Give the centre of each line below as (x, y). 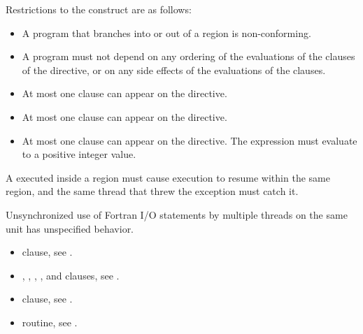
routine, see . (50, 322)
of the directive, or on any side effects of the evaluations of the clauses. (174, 70)
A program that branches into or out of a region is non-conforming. (166, 32)
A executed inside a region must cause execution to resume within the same (168, 177)
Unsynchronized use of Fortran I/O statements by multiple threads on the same (177, 214)
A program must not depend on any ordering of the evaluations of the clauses (188, 56)
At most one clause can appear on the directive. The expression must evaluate (190, 140)
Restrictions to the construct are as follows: (99, 9)
